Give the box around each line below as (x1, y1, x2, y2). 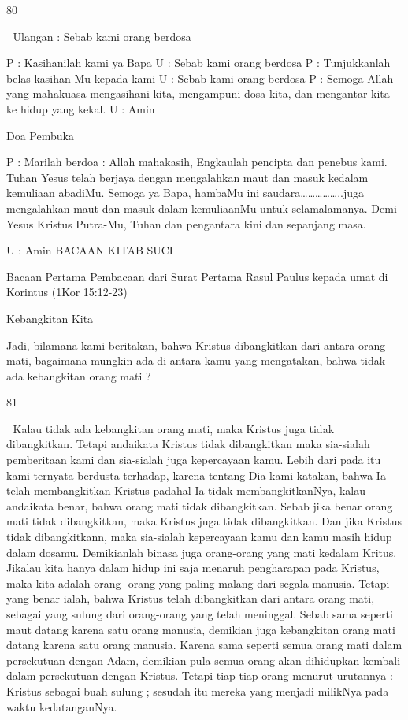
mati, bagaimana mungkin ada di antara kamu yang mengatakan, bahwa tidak (6, 352, 386, 369)
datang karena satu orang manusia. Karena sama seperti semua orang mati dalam (6, 636, 402, 653)
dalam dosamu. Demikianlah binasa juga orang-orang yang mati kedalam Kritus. (6, 544, 397, 560)
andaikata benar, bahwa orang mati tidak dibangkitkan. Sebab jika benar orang (6, 497, 393, 514)
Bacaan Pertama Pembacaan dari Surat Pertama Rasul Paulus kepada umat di (6, 268, 388, 284)
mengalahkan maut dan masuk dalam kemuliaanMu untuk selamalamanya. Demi (6, 199, 397, 216)
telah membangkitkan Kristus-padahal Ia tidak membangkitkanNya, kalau (6, 482, 366, 499)
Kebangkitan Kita (6, 310, 94, 326)
